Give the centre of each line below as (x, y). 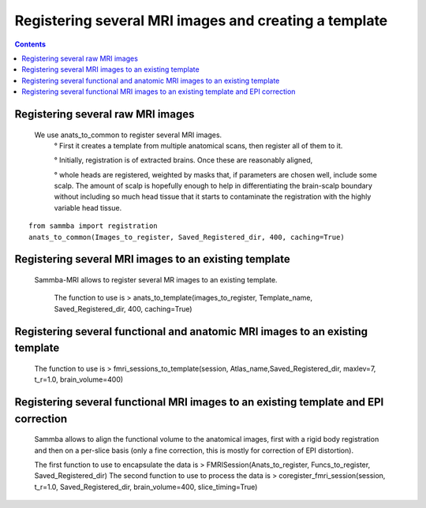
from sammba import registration (93, 226)
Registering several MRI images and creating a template (201, 21)
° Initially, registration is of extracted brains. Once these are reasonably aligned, (183, 160)
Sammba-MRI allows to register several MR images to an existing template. (156, 280)
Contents (30, 44)
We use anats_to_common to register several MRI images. (128, 135)
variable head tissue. (88, 207)
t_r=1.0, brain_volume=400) (79, 379)
